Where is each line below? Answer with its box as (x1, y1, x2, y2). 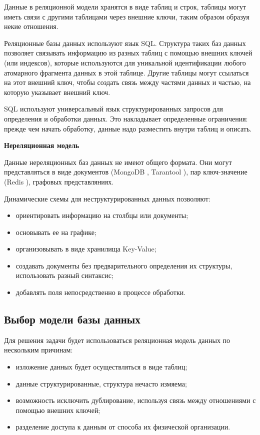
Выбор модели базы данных (4, 311, 140, 327)
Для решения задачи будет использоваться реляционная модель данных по (4, 334, 230, 345)
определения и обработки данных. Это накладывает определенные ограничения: (4, 113, 248, 123)
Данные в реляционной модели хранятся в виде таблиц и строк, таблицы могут (4, 1, 246, 11)
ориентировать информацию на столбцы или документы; (15, 210, 188, 220)
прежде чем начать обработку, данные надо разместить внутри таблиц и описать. (4, 123, 252, 133)
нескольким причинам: (4, 344, 73, 355)
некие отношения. (4, 21, 58, 31)
